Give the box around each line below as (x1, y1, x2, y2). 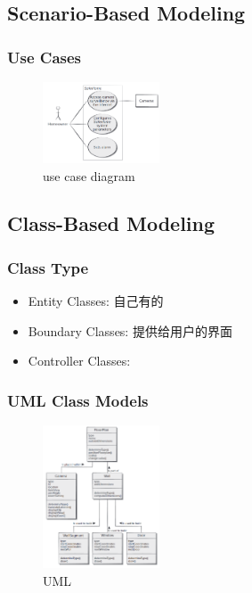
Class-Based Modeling (7, 210, 215, 237)
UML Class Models (7, 389, 149, 411)
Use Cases (7, 45, 82, 68)
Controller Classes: (28, 351, 131, 370)
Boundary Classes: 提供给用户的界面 (28, 321, 232, 340)
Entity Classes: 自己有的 (28, 292, 164, 310)
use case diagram (43, 166, 135, 185)
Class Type (7, 256, 89, 278)
